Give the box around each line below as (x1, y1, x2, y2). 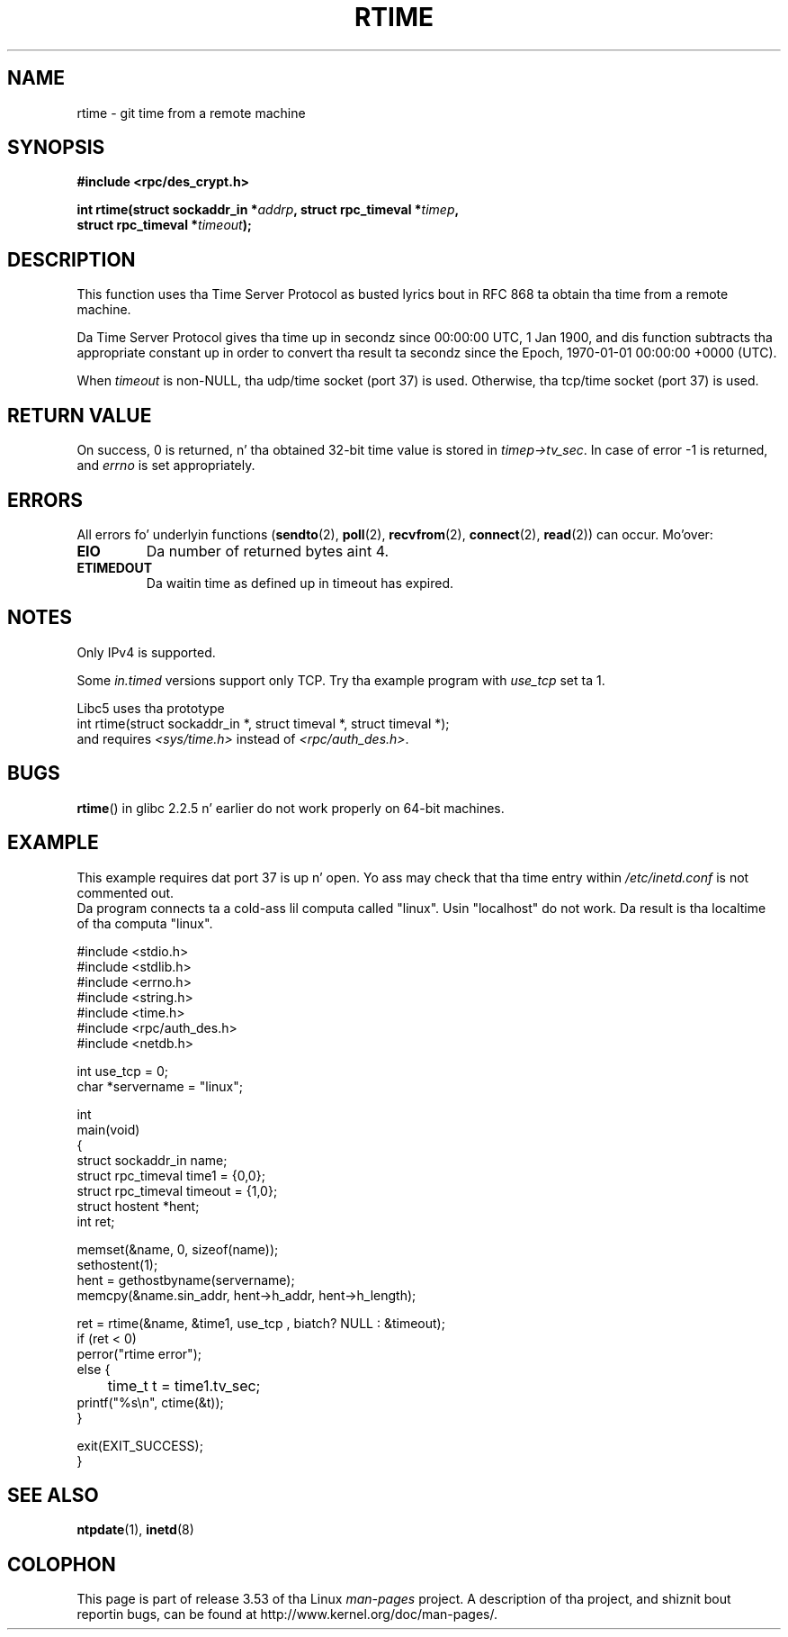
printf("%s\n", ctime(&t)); (76, 1394, 224, 1410)
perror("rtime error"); (76, 1345, 201, 1361)
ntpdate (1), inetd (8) (76, 1522, 194, 1538)
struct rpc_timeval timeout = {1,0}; (76, 1182, 278, 1198)
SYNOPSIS (7, 136, 105, 159)
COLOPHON (7, 1552, 116, 1576)
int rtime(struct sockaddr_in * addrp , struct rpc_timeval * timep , (76, 202, 460, 218)
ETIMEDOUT (76, 559, 153, 575)
